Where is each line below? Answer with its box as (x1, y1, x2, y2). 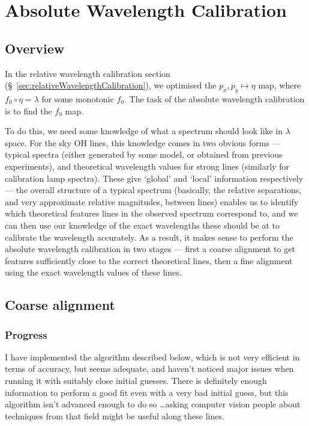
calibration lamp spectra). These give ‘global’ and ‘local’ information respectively (5, 171, 304, 184)
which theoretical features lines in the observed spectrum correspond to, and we (5, 207, 298, 220)
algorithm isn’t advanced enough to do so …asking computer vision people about (5, 398, 301, 410)
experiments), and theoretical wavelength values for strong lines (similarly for (5, 159, 289, 172)
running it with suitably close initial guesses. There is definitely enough (5, 374, 267, 387)
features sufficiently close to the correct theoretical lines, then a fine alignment (5, 254, 293, 267)
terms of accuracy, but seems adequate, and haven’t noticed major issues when (5, 362, 294, 375)
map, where (258, 79, 301, 91)
